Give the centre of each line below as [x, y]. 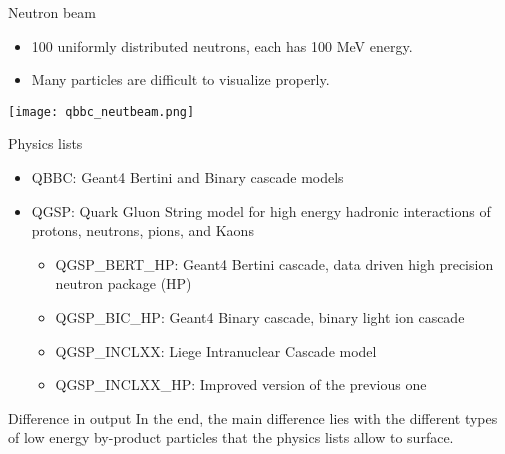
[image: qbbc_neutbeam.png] [101, 111]
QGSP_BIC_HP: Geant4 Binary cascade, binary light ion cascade [260, 317]
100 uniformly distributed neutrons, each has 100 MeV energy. [222, 45]
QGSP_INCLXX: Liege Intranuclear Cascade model [216, 350]
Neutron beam [52, 12]
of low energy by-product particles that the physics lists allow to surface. [231, 437]
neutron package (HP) [123, 283]
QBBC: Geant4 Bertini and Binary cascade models [187, 177]
